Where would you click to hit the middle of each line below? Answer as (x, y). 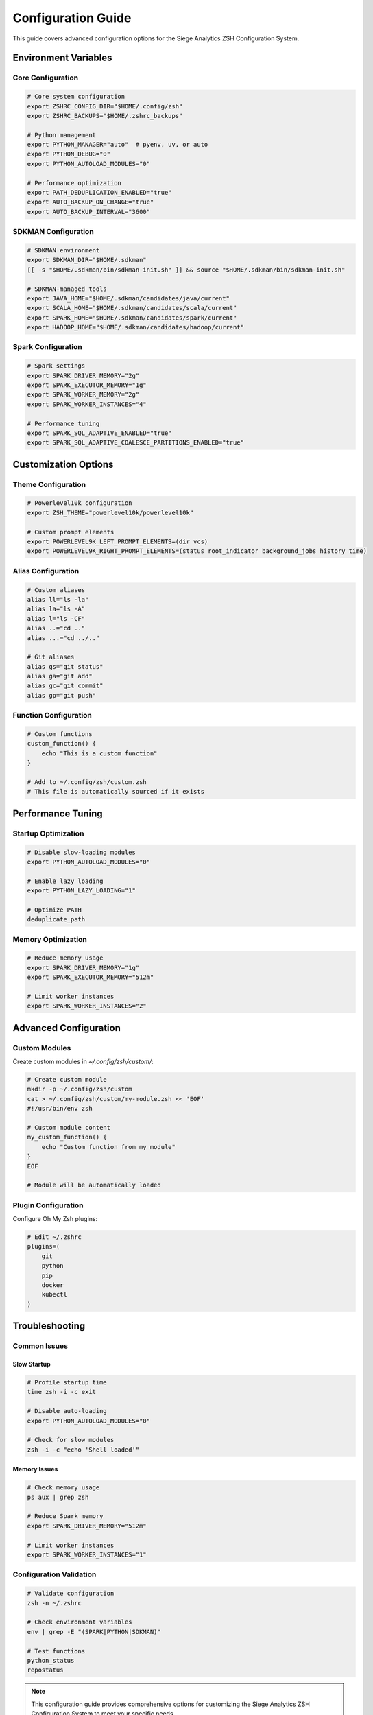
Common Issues (40, 1346)
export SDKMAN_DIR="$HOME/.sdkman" (87, 260)
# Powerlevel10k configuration (80, 503)
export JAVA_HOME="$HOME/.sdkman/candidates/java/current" (128, 298)
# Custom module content (69, 1128)
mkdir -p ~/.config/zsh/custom (80, 1089)
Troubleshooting (49, 1326)
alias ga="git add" (60, 676)
